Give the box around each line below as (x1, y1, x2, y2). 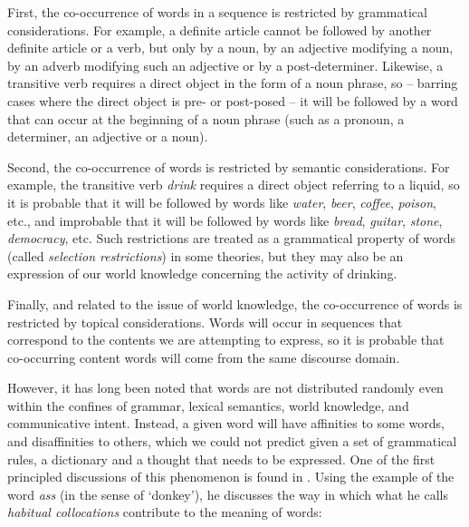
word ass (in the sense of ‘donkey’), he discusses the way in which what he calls (7, 484, 448, 503)
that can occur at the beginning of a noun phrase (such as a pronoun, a (7, 109, 405, 128)
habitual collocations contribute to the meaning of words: (7, 503, 322, 522)
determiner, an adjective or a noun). (7, 127, 208, 146)
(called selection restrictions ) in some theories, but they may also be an (7, 246, 404, 265)
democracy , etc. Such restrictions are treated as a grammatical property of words (7, 229, 456, 248)
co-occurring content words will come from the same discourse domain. (7, 347, 400, 366)
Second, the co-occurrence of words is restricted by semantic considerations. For (7, 157, 450, 176)
